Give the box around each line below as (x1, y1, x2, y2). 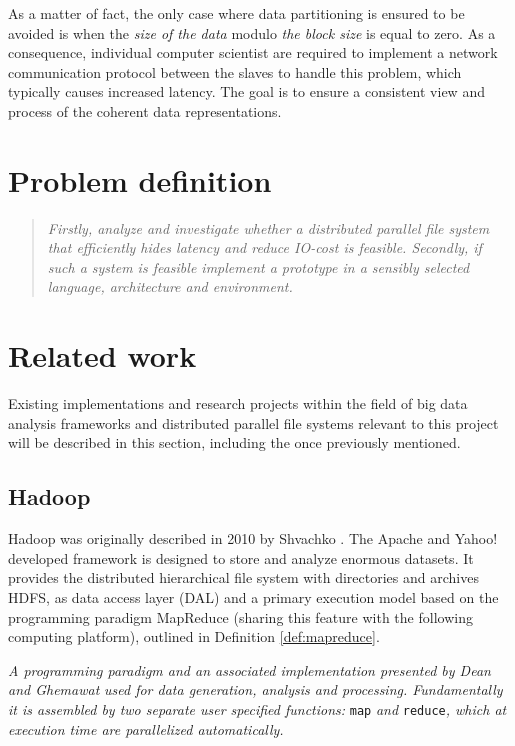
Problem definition (8, 159, 272, 200)
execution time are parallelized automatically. (8, 718, 284, 739)
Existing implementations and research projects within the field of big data (8, 393, 468, 414)
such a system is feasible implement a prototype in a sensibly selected (47, 256, 470, 277)
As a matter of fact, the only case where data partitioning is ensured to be (8, 3, 465, 23)
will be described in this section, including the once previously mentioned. (8, 432, 461, 453)
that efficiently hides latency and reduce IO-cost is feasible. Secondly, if (47, 237, 482, 258)
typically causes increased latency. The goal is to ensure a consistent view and (8, 81, 485, 102)
